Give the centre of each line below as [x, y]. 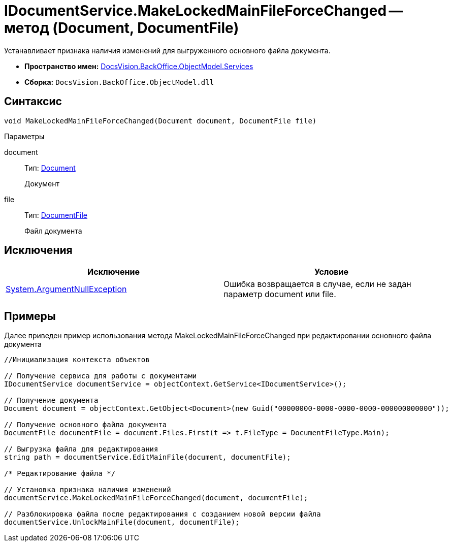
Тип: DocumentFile [56, 215]
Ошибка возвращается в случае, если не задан [317, 284]
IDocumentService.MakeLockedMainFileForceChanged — [204, 11]
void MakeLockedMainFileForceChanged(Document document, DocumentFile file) [160, 121]
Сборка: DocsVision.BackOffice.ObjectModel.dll [119, 82]
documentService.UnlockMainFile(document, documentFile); [122, 522]
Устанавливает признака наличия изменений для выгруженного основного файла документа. [167, 50]
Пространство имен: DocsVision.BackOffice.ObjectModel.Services [139, 66]
